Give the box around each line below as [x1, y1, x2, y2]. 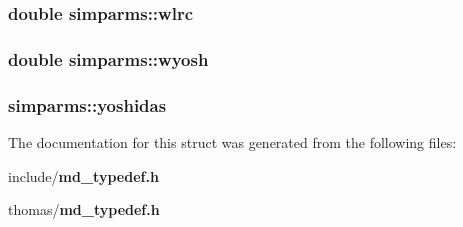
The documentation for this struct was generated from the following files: [8, 131, 457, 152]
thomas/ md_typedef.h [8, 199, 160, 220]
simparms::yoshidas [8, 92, 167, 117]
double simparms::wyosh [8, 46, 209, 71]
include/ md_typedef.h [8, 165, 159, 186]
